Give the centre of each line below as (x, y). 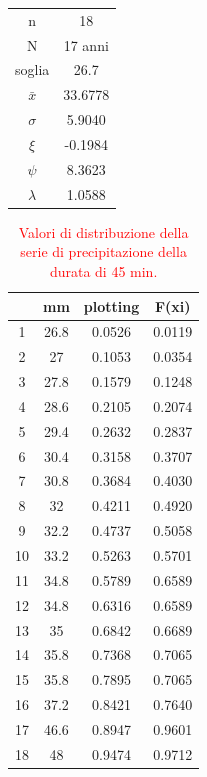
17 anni (86, 44)
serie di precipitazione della (103, 251)
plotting (111, 305)
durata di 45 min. (103, 270)
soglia (32, 69)
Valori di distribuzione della (103, 231)
